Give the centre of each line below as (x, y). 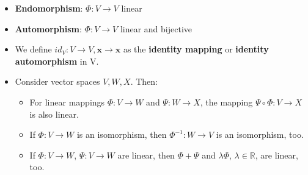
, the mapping (226, 102)
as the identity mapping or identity (196, 49)
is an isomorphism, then (122, 134)
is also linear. (54, 114)
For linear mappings (67, 102)
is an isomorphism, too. (260, 134)
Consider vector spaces (57, 81)
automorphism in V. (57, 61)
